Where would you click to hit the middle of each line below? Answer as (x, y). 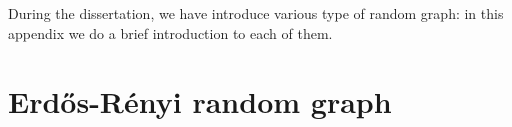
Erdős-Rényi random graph (200, 101)
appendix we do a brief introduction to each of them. (170, 32)
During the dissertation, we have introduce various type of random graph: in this (256, 13)
